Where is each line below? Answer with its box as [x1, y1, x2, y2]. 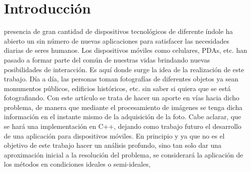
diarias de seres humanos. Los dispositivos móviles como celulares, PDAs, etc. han [4, 45, 247, 55]
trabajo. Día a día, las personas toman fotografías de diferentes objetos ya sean [4, 74, 238, 84]
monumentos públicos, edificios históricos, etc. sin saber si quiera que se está [4, 83, 231, 93]
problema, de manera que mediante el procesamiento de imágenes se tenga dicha [4, 102, 243, 112]
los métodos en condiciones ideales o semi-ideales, [4, 159, 151, 169]
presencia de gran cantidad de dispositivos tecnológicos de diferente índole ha [4, 26, 233, 36]
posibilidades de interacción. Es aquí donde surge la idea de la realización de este [4, 64, 244, 74]
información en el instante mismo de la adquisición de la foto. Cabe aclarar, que [4, 111, 241, 122]
